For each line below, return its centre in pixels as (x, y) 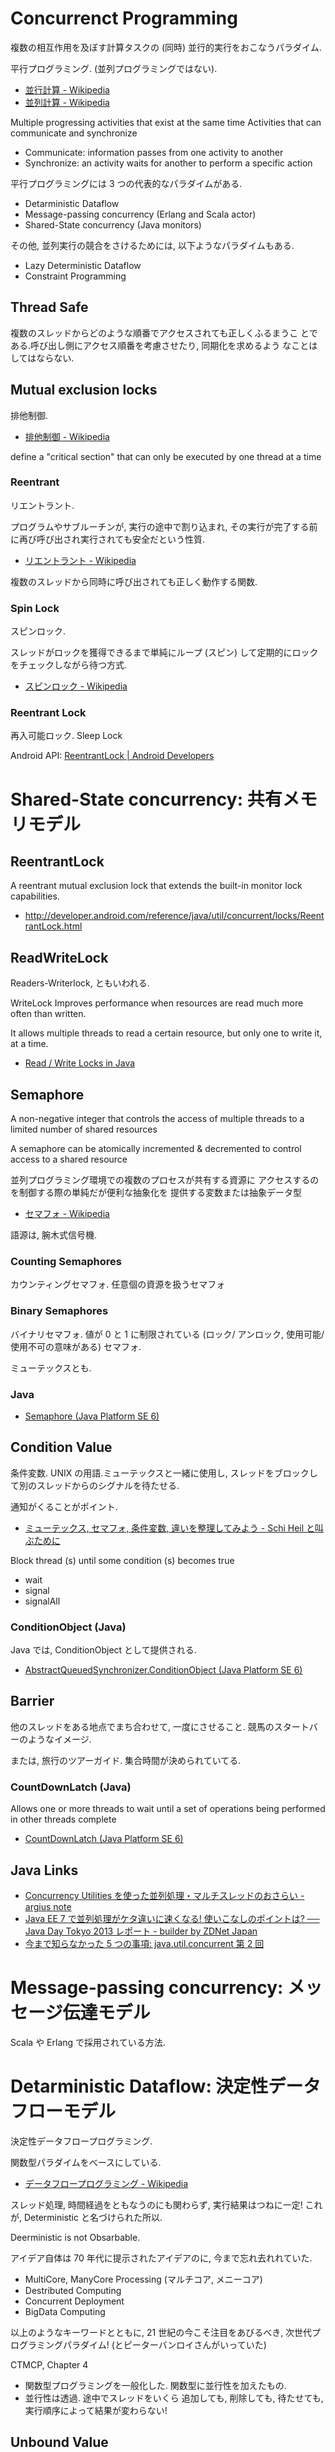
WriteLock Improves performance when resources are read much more (157, 1003)
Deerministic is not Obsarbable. (75, 2237)
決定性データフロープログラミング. (81, 2141)
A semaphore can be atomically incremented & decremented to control (156, 1149)
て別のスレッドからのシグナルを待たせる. (95, 1485)
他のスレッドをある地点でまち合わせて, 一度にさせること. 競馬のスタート (160, 1726)
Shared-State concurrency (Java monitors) (113, 224)
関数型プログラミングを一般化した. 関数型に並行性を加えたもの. (155, 2385)
